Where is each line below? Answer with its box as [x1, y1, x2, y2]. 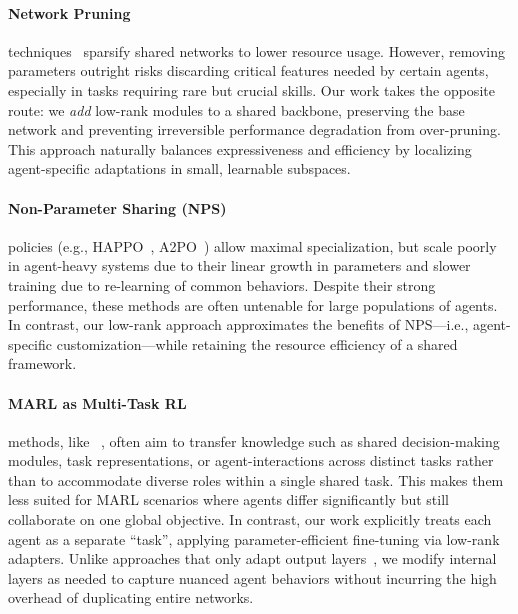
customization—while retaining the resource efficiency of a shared [56, 333, 458, 354]
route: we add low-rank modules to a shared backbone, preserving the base [8, 99, 465, 120]
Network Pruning [8, 2, 131, 23]
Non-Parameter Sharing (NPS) [8, 197, 227, 218]
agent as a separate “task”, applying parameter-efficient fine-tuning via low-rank [8, 528, 500, 549]
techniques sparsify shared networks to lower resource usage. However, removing [8, 40, 506, 61]
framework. [8, 353, 77, 374]
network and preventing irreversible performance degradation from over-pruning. [8, 119, 501, 140]
